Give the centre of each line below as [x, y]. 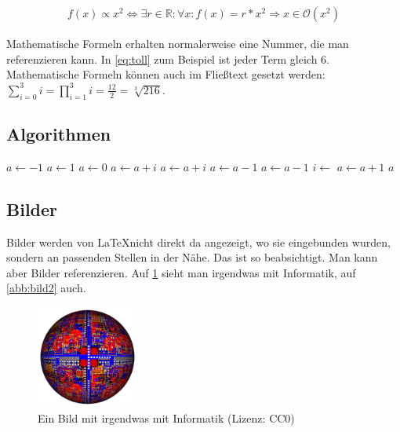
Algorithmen [59, 134]
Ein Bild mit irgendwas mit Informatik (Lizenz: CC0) [166, 417]
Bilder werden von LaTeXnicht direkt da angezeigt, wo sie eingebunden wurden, [198, 242]
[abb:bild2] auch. [46, 288]
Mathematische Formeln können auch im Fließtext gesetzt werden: [166, 74]
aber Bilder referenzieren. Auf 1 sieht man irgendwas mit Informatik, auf [181, 272]
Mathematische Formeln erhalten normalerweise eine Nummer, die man [178, 44]
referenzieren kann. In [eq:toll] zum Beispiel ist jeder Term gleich [162, 59]
